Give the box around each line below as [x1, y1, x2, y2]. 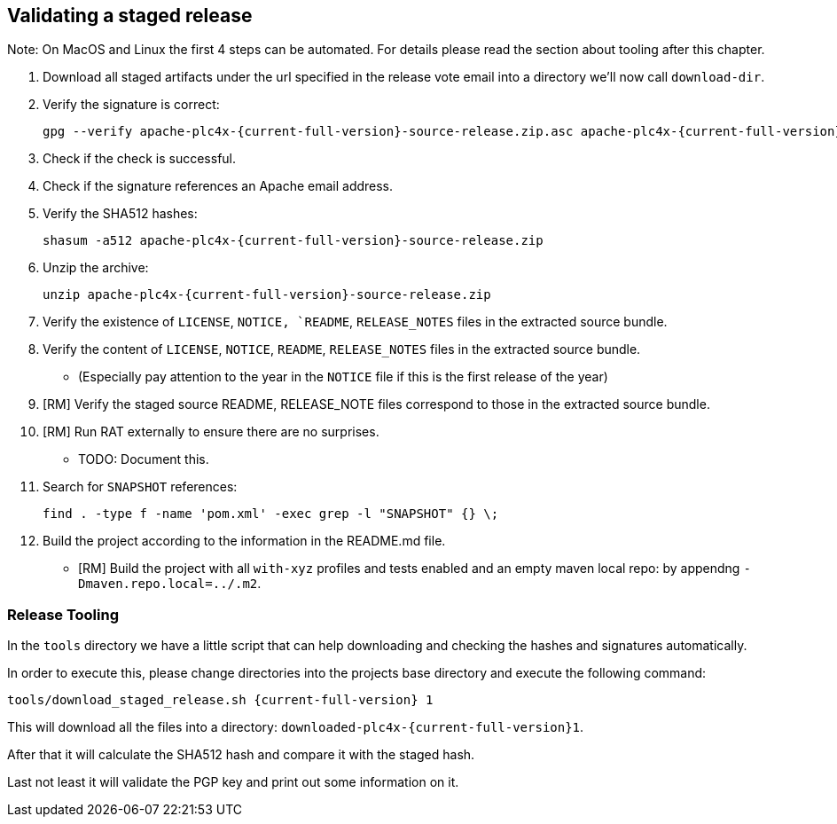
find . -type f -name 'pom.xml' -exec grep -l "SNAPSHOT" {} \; [43, 506, 499, 522]
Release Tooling [7, 605, 120, 624]
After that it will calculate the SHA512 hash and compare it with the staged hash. [7, 747, 475, 763]
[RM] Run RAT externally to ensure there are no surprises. [43, 424, 379, 440]
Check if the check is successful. [43, 151, 237, 167]
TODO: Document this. [78, 451, 209, 467]
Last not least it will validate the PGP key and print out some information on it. [7, 774, 459, 790]
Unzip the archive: [43, 260, 149, 276]
